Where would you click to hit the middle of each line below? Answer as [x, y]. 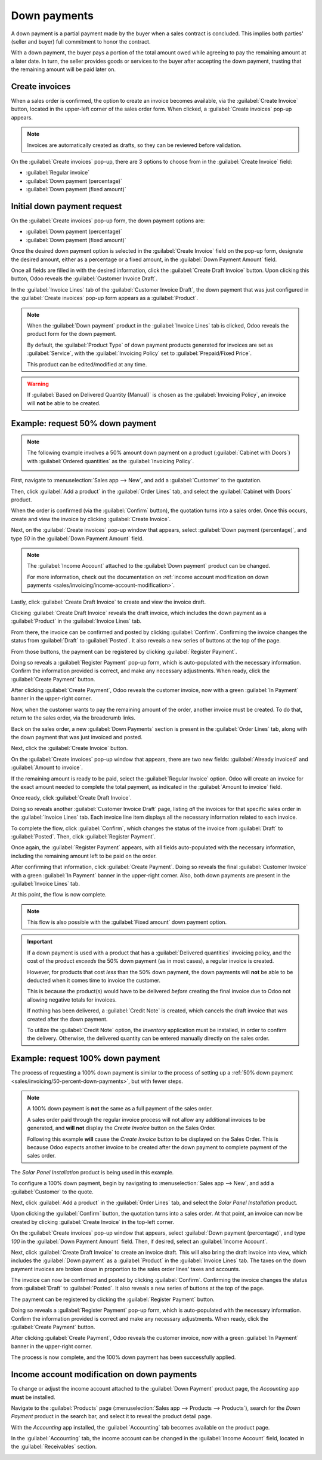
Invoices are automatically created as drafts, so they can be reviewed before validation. [134, 145]
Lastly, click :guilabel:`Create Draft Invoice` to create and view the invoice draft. [108, 602]
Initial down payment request [66, 206]
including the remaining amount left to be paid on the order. [84, 856]
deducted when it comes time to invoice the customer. [94, 981]
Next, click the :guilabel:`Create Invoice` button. [69, 748]
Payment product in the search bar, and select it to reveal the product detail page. [112, 1416]
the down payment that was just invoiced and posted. [77, 737]
